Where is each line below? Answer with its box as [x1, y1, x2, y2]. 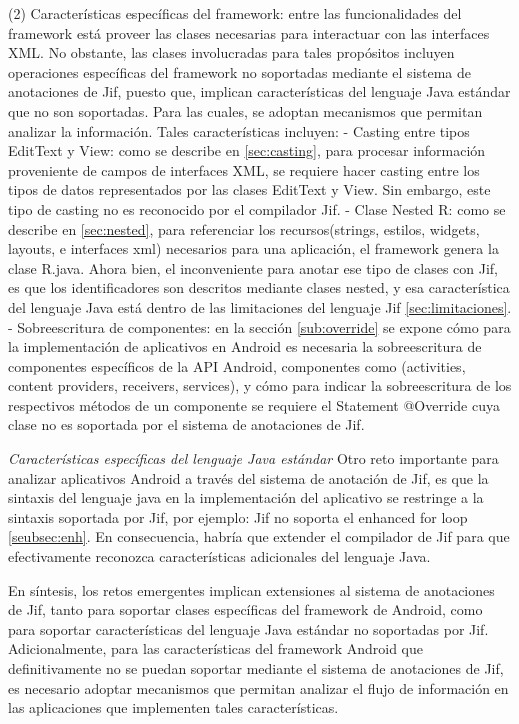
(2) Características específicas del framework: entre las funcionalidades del [8, 3, 462, 23]
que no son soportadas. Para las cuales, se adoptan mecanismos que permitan [8, 100, 483, 121]
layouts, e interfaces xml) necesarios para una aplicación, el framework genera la [8, 238, 499, 259]
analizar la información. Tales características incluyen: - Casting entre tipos [8, 120, 470, 141]
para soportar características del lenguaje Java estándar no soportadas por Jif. [8, 618, 489, 639]
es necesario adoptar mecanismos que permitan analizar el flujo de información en [8, 677, 509, 698]
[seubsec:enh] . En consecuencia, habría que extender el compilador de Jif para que [8, 526, 510, 547]
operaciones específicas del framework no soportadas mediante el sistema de [8, 61, 472, 82]
